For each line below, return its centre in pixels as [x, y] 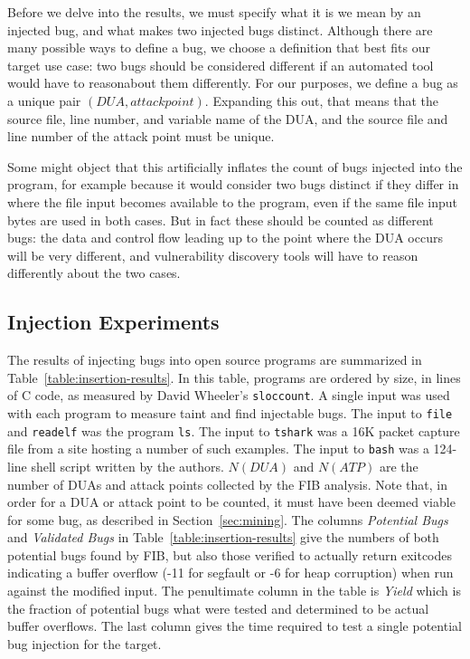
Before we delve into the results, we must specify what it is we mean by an [214, 12]
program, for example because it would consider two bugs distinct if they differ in [233, 184]
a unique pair [44, 100]
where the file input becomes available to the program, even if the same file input [233, 201]
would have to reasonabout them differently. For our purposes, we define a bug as [233, 83]
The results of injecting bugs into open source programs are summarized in [215, 360]
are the [399, 466]
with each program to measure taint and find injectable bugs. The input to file [230, 412]
